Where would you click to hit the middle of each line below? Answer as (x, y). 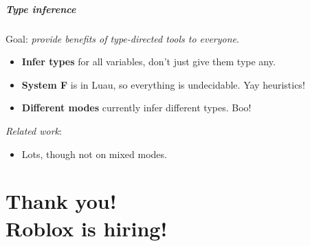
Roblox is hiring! (87, 228)
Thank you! (61, 201)
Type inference (41, 9)
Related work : (34, 130)
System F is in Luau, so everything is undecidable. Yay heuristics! (163, 84)
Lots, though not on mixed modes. (94, 154)
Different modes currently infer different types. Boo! (136, 108)
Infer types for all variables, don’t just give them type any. (148, 61)
